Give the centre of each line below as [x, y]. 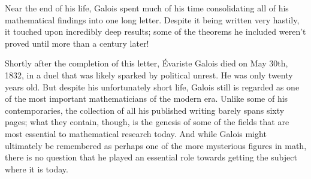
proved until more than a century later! [77, 43]
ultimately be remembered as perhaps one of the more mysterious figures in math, [156, 145]
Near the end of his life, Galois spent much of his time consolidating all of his [147, 8]
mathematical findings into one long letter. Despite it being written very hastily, [152, 19]
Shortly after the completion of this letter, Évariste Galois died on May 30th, [147, 63]
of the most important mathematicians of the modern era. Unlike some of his [147, 98]
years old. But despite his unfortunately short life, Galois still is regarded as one [152, 87]
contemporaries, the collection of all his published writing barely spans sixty [145, 110]
